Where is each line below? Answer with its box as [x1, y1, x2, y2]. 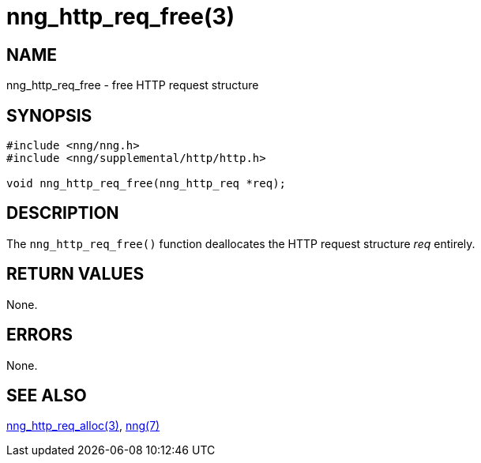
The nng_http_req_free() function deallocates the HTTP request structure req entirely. [6, 236, 475, 250]
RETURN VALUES [6, 264, 145, 284]
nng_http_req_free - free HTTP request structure [6, 78, 259, 92]
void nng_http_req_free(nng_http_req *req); [6, 177, 287, 190]
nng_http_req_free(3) [6, 3, 235, 30]
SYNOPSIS [6, 105, 92, 126]
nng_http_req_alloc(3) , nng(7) [6, 419, 160, 433]
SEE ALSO [6, 385, 87, 405]
